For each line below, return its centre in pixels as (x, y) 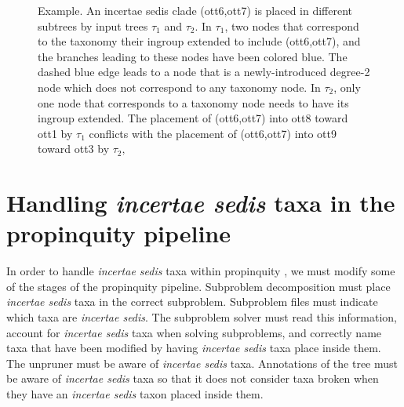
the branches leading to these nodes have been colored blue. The (193, 56)
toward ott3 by (74, 149)
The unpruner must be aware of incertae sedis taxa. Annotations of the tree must (202, 363)
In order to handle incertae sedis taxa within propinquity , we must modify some (201, 271)
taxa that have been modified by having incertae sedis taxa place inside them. (194, 348)
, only (347, 87)
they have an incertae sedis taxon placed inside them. (135, 394)
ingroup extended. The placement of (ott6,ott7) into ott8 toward (193, 118)
